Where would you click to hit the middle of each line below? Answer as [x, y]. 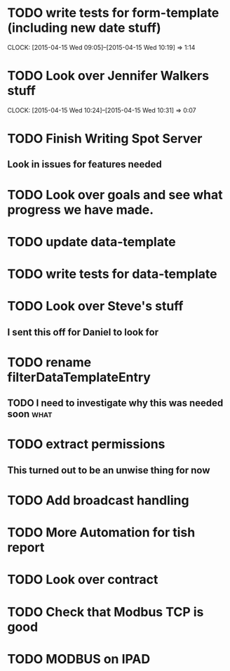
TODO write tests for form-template [113, 13]
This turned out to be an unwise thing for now [109, 470]
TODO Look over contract [83, 580]
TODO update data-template [92, 242]
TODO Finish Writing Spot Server [105, 139]
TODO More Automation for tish [101, 533]
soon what [30, 414]
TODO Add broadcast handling [98, 500]
